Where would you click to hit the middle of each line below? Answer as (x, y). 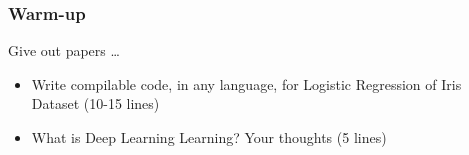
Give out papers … (64, 50)
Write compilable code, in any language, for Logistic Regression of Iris (246, 83)
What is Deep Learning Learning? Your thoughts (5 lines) (209, 137)
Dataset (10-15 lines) (95, 103)
